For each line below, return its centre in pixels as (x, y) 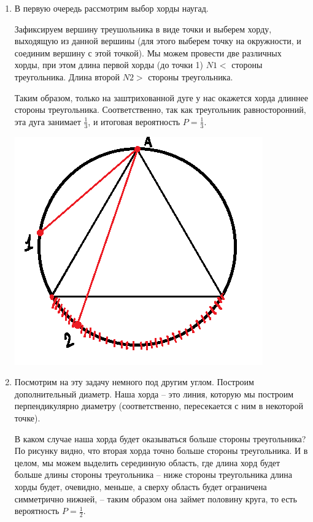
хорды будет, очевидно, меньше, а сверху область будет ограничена (141, 486)
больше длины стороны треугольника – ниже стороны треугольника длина (153, 474)
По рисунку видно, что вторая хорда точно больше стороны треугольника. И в (161, 451)
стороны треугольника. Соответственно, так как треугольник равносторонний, (160, 109)
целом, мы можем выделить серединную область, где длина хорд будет (147, 462)
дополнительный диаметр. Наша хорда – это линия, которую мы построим (154, 393)
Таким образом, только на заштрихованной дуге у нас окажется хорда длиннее (161, 97)
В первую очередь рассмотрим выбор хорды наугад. (111, 8)
